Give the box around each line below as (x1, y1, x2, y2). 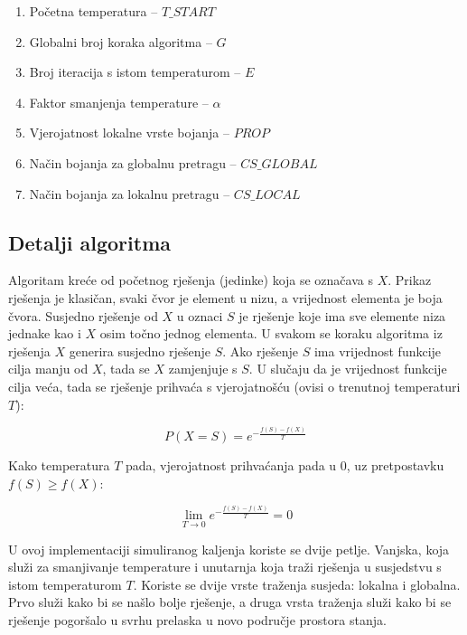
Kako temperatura (8, 456, 110, 475)
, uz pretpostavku (346, 456, 444, 475)
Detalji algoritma (8, 228, 172, 256)
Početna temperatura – (29, 2, 158, 20)
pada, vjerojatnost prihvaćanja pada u (125, 456, 337, 475)
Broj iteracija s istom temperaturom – (29, 62, 241, 81)
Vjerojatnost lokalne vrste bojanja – (29, 123, 229, 142)
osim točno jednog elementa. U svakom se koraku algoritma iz (99, 324, 443, 343)
